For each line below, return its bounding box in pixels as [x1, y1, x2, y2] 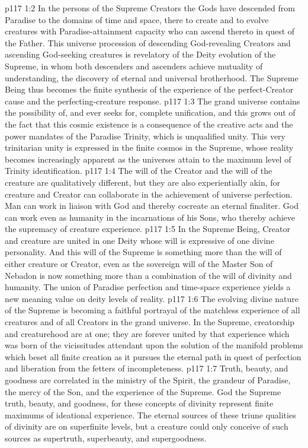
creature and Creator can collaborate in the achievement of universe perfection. [5, 188, 293, 200]
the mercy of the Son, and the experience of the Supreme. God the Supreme [5, 385, 281, 398]
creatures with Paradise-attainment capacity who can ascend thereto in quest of [5, 25, 295, 37]
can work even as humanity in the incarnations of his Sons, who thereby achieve [5, 211, 296, 223]
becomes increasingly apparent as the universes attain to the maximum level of [5, 152, 291, 165]
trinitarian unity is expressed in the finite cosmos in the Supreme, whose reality [5, 141, 294, 154]
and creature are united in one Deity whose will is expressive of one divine [5, 234, 274, 246]
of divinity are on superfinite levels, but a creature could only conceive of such [5, 420, 288, 433]
